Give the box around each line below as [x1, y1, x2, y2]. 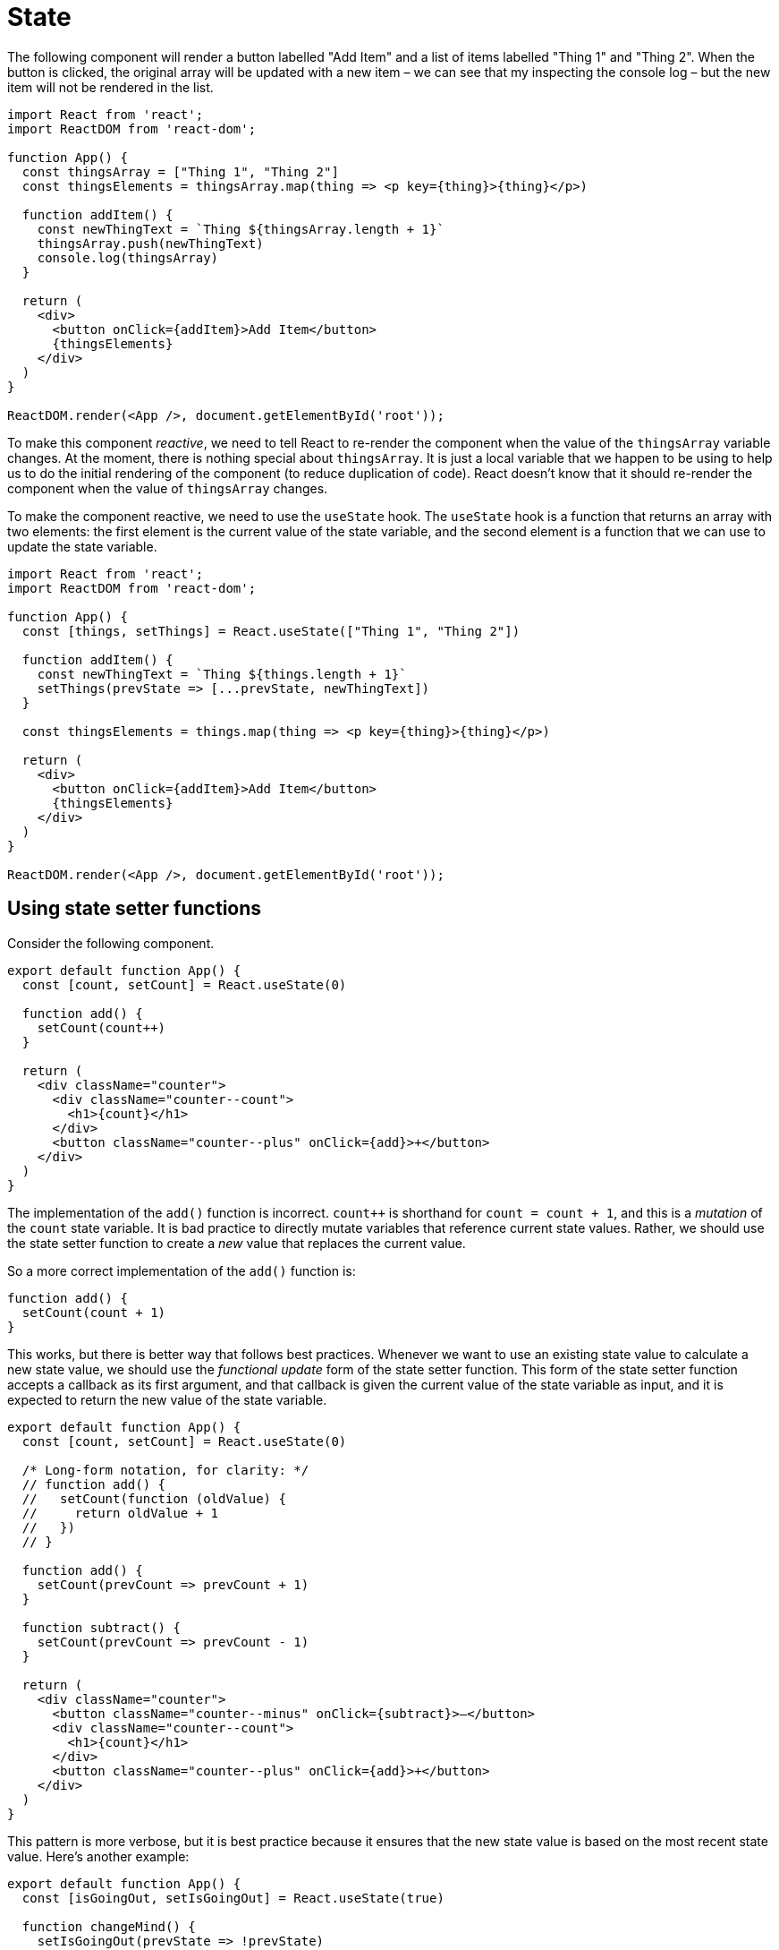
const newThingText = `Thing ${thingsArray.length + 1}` [37, 221, 445, 236]
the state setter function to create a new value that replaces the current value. [7, 1235, 466, 1251]
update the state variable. [7, 538, 157, 554]
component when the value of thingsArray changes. [7, 480, 328, 496]
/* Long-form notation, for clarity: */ [21, 1462, 309, 1477]
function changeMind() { [21, 1919, 196, 1934]
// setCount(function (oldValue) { [21, 1491, 286, 1506]
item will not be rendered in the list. [7, 79, 214, 95]
